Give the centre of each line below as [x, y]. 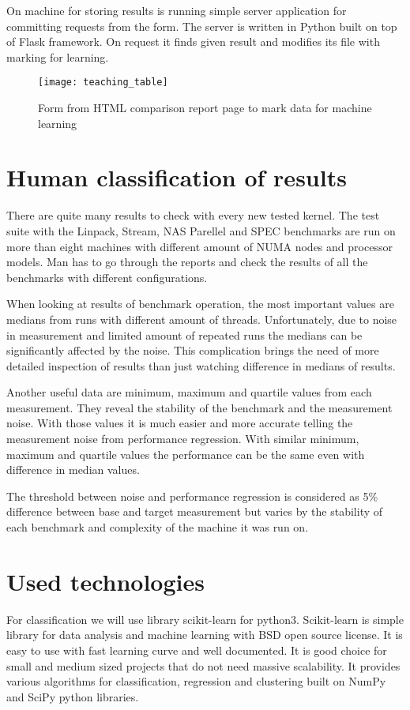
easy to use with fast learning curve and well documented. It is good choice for [197, 650]
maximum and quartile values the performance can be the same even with [186, 454]
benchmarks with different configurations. [107, 277]
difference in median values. [73, 470]
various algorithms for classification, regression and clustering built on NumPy [196, 681]
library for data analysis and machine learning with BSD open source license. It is [205, 635]
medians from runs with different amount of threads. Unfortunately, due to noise [202, 319]
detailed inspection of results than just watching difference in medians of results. [201, 365]
